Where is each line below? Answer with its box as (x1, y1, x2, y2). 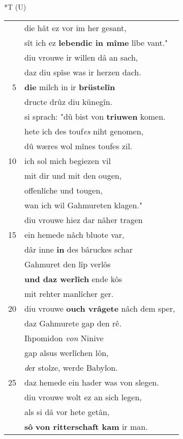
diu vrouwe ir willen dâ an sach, (24, 51, 138, 63)
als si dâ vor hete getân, (24, 405, 110, 418)
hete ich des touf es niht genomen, (24, 125, 144, 137)
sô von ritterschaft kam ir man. (24, 420, 148, 432)
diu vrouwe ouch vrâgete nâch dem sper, (24, 302, 175, 314)
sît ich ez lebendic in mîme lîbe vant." (24, 36, 168, 48)
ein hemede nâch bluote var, (24, 228, 125, 240)
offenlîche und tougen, (24, 184, 103, 196)
